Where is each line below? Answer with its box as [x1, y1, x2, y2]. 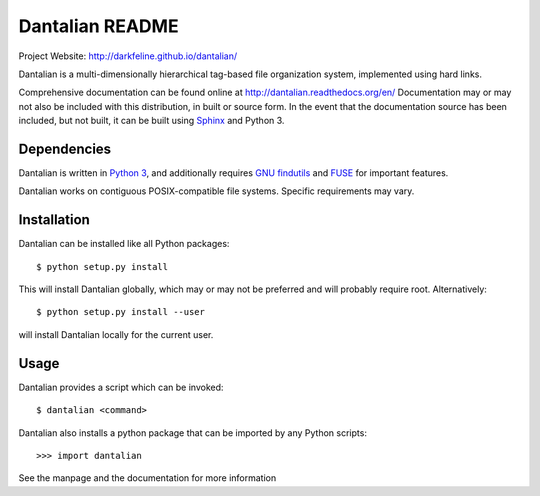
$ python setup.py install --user [36, 306, 205, 318]
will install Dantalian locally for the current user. [18, 328, 214, 340]
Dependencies [18, 140, 112, 157]
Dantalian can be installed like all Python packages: [18, 238, 230, 250]
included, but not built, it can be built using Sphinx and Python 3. [18, 115, 285, 127]
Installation [18, 211, 90, 229]
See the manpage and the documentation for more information [18, 472, 277, 484]
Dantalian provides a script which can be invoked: [18, 381, 224, 393]
